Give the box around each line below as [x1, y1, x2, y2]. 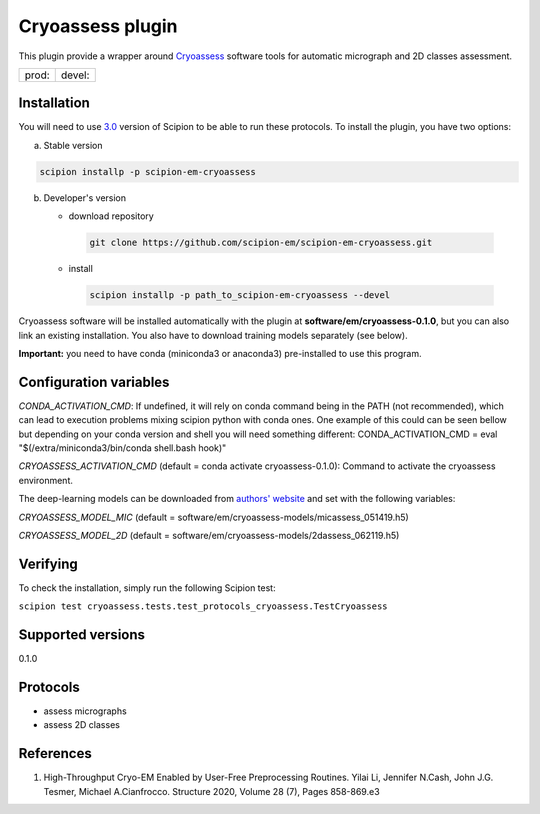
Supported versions [18, 626, 145, 644]
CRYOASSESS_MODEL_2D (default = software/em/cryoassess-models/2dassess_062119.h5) [18, 529, 400, 541]
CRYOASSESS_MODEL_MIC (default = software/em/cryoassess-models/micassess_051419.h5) [18, 511, 409, 523]
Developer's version [43, 191, 127, 204]
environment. [18, 474, 74, 486]
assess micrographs [43, 705, 127, 717]
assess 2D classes [43, 719, 120, 731]
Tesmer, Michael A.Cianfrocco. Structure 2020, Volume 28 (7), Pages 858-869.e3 [43, 785, 380, 797]
